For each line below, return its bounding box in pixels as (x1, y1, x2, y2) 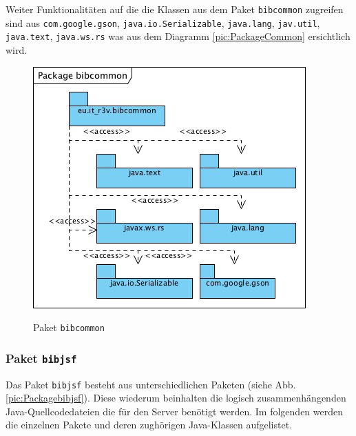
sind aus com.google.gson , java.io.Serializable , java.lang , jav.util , (6, 15, 320, 30)
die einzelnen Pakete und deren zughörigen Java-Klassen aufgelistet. (6, 417, 293, 432)
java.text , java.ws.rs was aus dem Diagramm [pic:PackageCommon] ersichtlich (6, 29, 350, 43)
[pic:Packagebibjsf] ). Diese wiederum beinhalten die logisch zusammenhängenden (6, 390, 346, 405)
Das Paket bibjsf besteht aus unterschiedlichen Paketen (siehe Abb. (6, 377, 296, 391)
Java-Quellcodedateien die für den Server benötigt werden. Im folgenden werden (6, 404, 344, 418)
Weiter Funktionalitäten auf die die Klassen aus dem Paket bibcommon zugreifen (6, 2, 344, 16)
